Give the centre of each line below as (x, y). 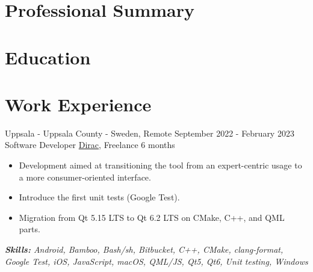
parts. (29, 229)
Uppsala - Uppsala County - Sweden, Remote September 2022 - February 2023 (150, 133)
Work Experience (78, 104)
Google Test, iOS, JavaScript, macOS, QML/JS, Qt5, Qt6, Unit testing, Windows (156, 261)
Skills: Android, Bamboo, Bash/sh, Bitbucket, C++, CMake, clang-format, (144, 249)
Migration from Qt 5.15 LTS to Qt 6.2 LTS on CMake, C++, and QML (152, 217)
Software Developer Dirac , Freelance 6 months (90, 145)
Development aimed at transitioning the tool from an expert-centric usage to (160, 165)
